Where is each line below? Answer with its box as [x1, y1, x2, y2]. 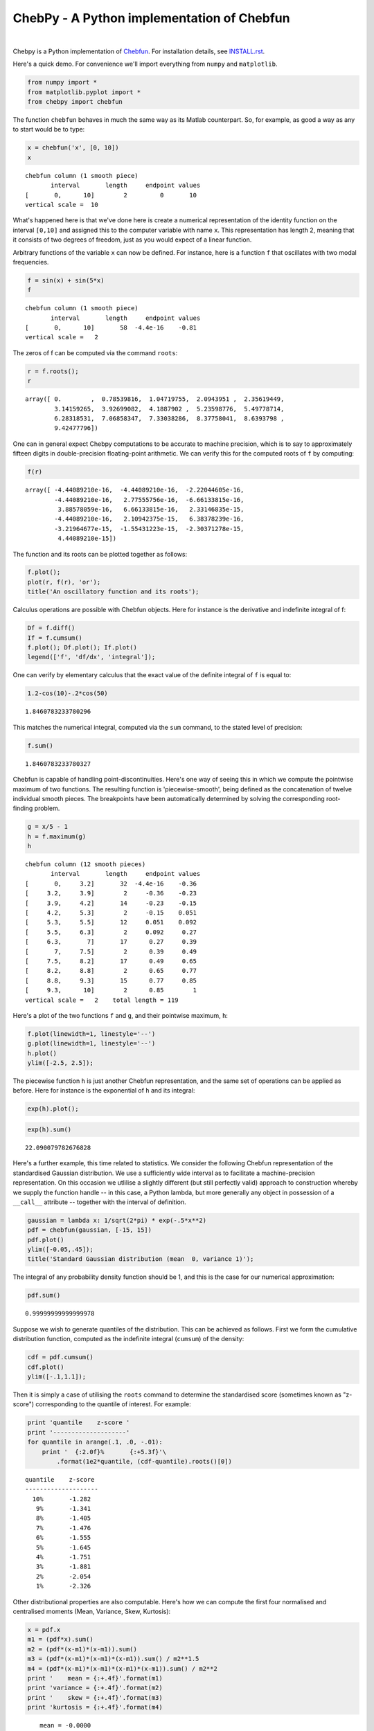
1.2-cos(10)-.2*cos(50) [27, 690, 109, 697]
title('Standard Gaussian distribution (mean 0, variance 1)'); [27, 1255, 254, 1263]
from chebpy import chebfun [27, 98, 123, 106]
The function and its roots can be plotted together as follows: [12, 550, 188, 558]
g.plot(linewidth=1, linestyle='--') [27, 1039, 156, 1048]
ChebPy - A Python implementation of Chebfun [12, 10, 290, 26]
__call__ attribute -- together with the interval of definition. [12, 1198, 186, 1206]
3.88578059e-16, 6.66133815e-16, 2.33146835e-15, [57, 505, 244, 513]
